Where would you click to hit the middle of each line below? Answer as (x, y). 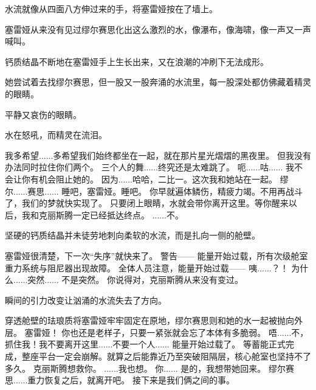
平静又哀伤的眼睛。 (43, 114)
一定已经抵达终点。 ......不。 (128, 214)
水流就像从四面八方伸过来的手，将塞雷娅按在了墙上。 (111, 9)
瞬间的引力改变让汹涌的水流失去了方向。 (86, 300)
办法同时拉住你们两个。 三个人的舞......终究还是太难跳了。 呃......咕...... (144, 167)
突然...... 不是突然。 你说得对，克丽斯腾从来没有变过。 (136, 280)
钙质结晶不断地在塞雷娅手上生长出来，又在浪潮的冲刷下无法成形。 (137, 61)
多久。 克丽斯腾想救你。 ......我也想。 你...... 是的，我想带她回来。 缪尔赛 (150, 368)
